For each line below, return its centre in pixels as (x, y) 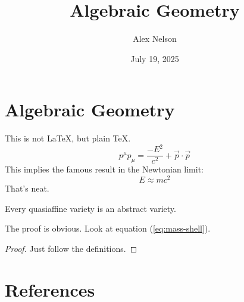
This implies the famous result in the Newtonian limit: (104, 169)
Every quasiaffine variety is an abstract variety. (90, 208)
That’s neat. (27, 188)
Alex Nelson (155, 38)
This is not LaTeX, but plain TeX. (68, 138)
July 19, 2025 (155, 58)
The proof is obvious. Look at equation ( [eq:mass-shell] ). (108, 228)
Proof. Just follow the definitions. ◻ (71, 248)
